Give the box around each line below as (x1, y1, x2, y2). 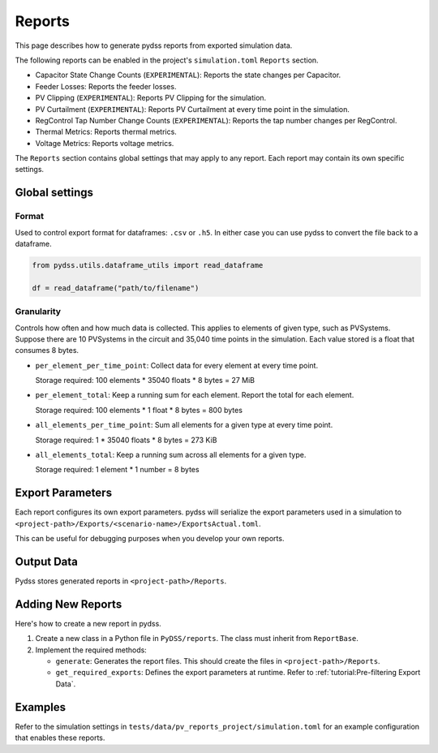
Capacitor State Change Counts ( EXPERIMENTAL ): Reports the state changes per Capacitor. (35, 70, 341, 80)
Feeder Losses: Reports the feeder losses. (35, 81, 177, 91)
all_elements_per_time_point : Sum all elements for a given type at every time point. (35, 420, 333, 430)
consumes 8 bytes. (15, 346, 79, 355)
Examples (15, 700, 67, 714)
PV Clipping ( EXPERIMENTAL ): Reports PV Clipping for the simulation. (35, 93, 267, 103)
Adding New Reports (15, 597, 122, 611)
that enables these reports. (15, 733, 105, 742)
